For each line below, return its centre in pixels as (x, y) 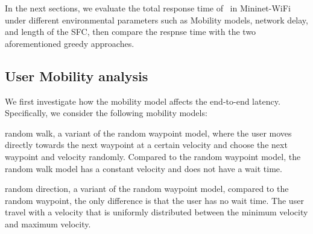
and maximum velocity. (48, 223)
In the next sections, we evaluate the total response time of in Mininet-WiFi (148, 8)
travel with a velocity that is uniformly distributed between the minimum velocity (156, 212)
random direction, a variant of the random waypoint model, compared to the (147, 189)
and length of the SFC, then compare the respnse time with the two (131, 32)
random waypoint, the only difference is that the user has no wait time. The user (154, 200)
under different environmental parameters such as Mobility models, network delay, (156, 20)
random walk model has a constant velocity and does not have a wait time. (144, 168)
